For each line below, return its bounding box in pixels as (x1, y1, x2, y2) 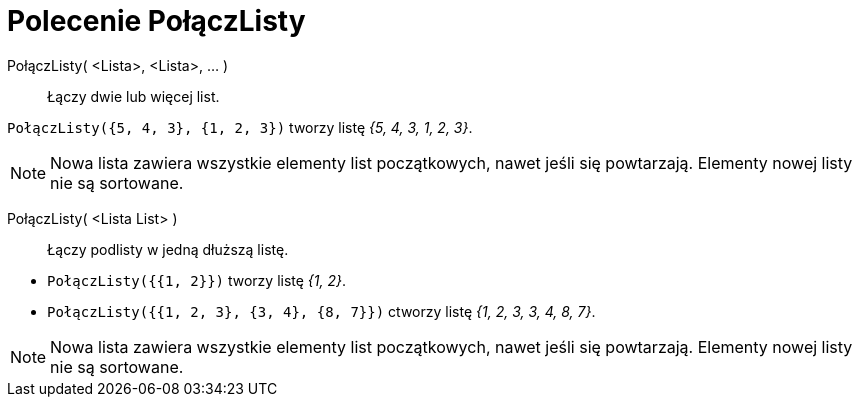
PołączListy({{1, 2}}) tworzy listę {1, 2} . (47, 271, 347, 289)
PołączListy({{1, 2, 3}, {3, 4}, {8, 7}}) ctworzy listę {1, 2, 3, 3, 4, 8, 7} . (47, 302, 596, 320)
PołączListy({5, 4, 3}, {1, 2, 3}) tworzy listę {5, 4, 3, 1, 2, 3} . (7, 118, 473, 136)
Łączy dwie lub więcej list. (47, 87, 220, 105)
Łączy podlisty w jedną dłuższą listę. (47, 240, 289, 258)
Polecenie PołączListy (7, 4, 306, 38)
